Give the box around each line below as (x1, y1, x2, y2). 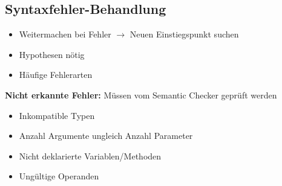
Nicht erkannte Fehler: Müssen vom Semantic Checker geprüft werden (5, 88, 277, 101)
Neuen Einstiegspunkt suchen (130, 28, 239, 40)
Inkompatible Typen (19, 109, 95, 121)
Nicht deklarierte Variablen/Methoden (19, 149, 162, 162)
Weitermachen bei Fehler (19, 28, 111, 40)
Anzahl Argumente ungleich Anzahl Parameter (19, 129, 193, 142)
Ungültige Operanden (19, 170, 99, 182)
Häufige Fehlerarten (19, 68, 93, 81)
